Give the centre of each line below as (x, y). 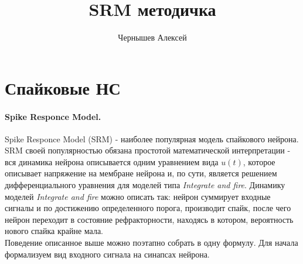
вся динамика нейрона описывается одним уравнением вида (112, 161)
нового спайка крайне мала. (54, 231)
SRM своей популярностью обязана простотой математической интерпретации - (148, 150)
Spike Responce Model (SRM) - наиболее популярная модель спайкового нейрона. (152, 138)
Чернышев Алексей (152, 37)
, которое (259, 161)
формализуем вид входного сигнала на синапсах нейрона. (107, 254)
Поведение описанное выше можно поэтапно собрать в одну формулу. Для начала (151, 243)
